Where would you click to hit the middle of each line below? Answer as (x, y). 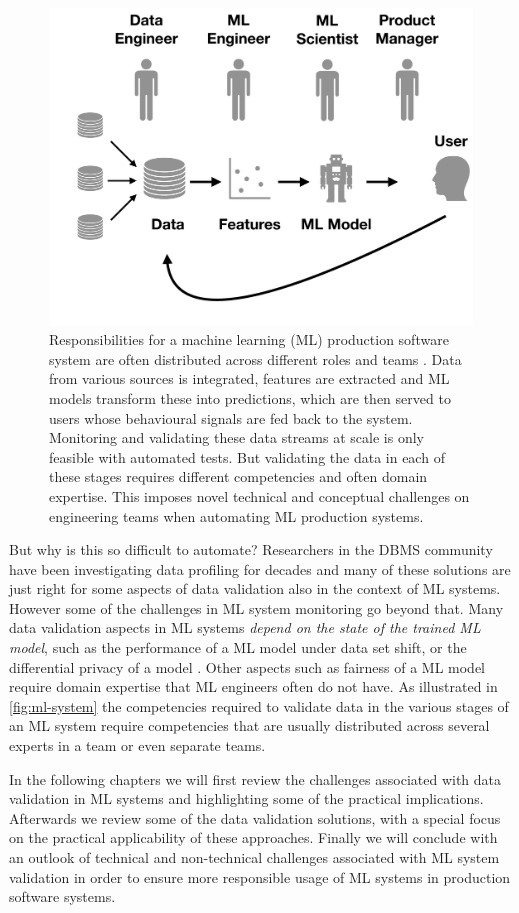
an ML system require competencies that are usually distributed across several (249, 725)
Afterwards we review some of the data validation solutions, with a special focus (255, 817)
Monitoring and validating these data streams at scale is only (236, 437)
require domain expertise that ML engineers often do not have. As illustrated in (253, 686)
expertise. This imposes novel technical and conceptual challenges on (259, 495)
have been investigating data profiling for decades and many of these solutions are (260, 568)
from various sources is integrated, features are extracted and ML (249, 378)
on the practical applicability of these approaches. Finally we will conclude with (253, 837)
